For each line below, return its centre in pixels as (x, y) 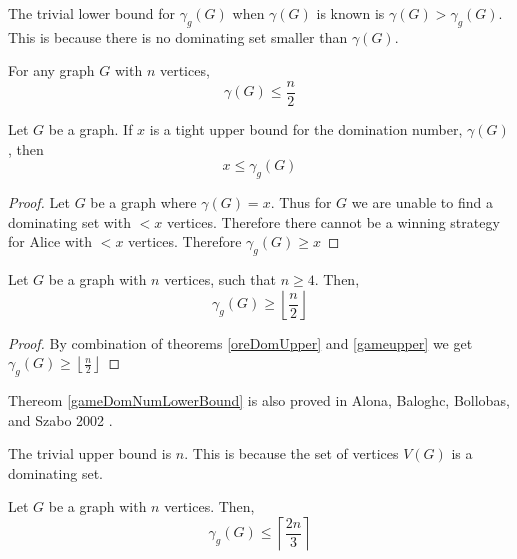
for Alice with (50, 241)
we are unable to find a (422, 202)
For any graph (51, 70)
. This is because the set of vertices (291, 453)
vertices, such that (220, 279)
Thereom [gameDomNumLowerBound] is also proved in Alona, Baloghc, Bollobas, (259, 400)
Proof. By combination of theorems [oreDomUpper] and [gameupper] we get (240, 342)
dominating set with (69, 221)
